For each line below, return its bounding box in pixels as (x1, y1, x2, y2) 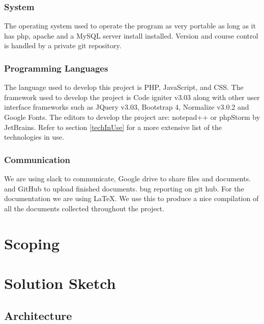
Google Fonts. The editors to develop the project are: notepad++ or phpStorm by (4, 112, 260, 122)
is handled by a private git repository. (4, 40, 122, 51)
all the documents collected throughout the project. (4, 203, 165, 213)
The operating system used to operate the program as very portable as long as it (4, 20, 256, 31)
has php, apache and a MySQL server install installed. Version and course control (4, 30, 258, 41)
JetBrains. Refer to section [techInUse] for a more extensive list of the (4, 121, 222, 132)
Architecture (4, 307, 72, 323)
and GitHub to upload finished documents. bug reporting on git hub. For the (4, 183, 244, 193)
